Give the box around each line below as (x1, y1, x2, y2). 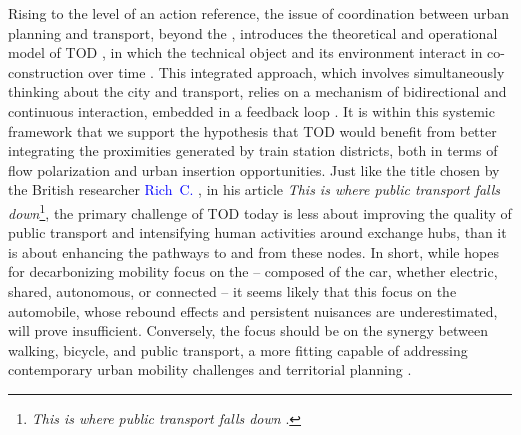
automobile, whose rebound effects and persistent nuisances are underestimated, (8, 300, 498, 321)
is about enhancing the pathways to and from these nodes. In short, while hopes (8, 241, 499, 262)
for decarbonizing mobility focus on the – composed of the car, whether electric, (8, 261, 498, 282)
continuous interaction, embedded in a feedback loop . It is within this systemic (8, 100, 495, 121)
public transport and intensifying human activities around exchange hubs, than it (8, 222, 507, 243)
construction (8, 61, 84, 82)
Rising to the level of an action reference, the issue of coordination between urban (8, 3, 510, 23)
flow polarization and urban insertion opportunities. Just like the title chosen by (8, 159, 500, 180)
